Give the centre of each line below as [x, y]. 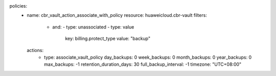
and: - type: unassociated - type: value [93, 27]
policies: [18, 6]
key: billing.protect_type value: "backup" [108, 39]
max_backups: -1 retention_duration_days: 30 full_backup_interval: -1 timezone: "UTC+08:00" [143, 64]
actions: [35, 50]
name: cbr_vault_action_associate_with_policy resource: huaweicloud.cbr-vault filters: [117, 15]
